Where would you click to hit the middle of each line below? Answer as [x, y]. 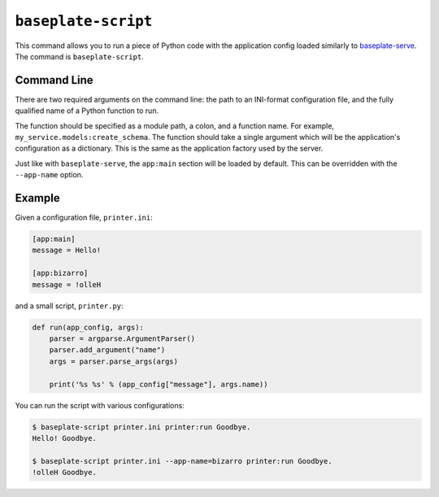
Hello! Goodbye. [65, 438]
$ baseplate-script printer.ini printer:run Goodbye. [141, 427]
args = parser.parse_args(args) [114, 361]
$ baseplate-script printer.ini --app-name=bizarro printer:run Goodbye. [182, 461]
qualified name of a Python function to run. [87, 111]
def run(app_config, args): [88, 327]
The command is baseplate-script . [79, 56]
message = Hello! [67, 251]
